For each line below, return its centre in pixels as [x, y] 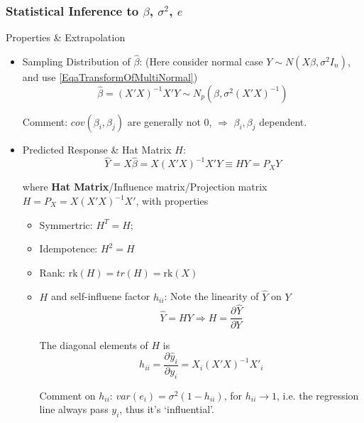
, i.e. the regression [318, 395]
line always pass [74, 409]
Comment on [67, 395]
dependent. [283, 121]
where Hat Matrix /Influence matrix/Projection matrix [145, 187]
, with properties [172, 201]
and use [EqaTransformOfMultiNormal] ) [110, 77]
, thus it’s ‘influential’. [167, 409]
